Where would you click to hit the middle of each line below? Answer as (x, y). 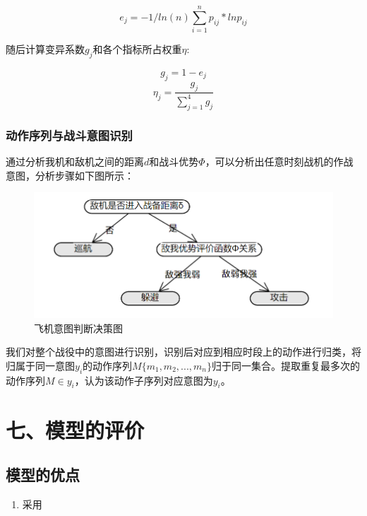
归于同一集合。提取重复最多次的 (286, 365)
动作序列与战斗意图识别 (69, 135)
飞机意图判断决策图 (78, 328)
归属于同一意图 (40, 365)
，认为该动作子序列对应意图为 (144, 380)
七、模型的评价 (75, 429)
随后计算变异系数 (45, 49)
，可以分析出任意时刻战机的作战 (279, 161)
